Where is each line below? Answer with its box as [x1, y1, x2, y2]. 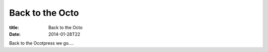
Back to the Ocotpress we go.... [9, 40, 74, 46]
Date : [9, 31, 21, 37]
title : [9, 25, 19, 30]
